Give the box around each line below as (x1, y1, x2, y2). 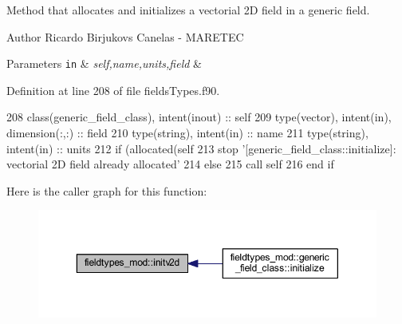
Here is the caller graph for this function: (6, 182, 207, 199)
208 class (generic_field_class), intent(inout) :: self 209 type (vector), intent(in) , (6, 109, 392, 125)
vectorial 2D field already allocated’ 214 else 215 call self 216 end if (6, 156, 334, 172)
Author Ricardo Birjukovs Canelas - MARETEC (6, 28, 244, 45)
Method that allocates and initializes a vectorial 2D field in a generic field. (6, 2, 370, 18)
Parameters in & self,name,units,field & (6, 55, 202, 72)
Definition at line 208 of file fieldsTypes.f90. (6, 81, 220, 98)
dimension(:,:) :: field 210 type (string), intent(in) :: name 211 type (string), (6, 124, 368, 141)
